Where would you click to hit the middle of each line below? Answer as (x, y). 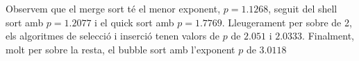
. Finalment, (328, 36)
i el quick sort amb (134, 22)
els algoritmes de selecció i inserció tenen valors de (113, 36)
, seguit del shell (303, 8)
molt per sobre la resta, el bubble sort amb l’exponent (120, 49)
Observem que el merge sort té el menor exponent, (113, 8)
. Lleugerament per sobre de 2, (287, 22)
